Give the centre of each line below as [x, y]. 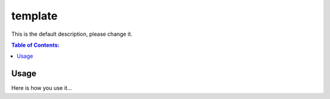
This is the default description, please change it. [72, 34]
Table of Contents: [35, 45]
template [35, 16]
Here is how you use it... [42, 88]
